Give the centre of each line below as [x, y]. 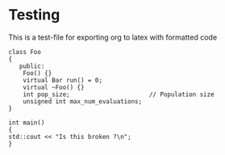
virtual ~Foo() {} [54, 87]
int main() [27, 123]
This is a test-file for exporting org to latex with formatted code [113, 37]
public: [32, 66]
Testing [34, 15]
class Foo [25, 52]
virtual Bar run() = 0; [63, 80]
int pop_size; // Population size [119, 94]
